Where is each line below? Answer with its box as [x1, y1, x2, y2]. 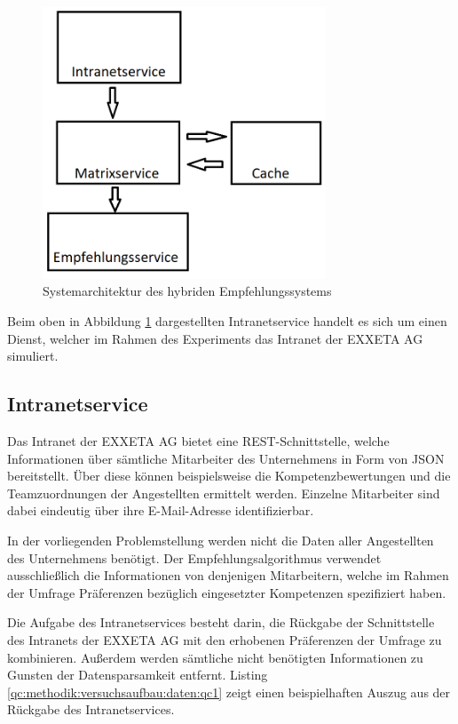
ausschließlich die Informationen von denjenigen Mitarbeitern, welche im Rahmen [7, 566, 449, 585]
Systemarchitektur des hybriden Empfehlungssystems [43, 282, 332, 300]
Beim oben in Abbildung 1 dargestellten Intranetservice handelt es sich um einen [7, 312, 447, 330]
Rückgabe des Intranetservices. [7, 700, 175, 719]
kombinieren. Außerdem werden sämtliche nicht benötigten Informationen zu [7, 648, 423, 666]
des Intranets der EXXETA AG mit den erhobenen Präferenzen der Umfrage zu [7, 630, 442, 648]
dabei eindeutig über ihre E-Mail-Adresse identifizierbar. [7, 501, 314, 520]
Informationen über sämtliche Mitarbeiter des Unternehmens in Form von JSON [7, 449, 445, 467]
